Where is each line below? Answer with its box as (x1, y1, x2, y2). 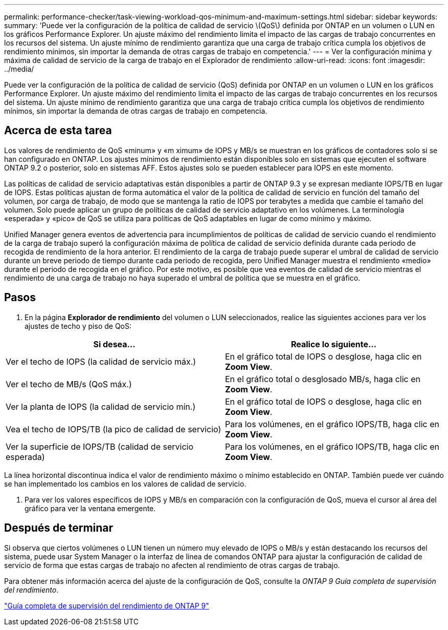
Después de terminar (4, 521, 114, 535)
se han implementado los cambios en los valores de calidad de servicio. (4, 479, 247, 488)
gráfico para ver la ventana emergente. (25, 503, 156, 513)
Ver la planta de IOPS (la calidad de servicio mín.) (6, 401, 196, 412)
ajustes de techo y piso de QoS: (25, 321, 132, 330)
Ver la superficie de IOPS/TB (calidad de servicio (6, 441, 193, 452)
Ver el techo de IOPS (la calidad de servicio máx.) (6, 356, 196, 367)
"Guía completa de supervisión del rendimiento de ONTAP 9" (4, 601, 209, 610)
